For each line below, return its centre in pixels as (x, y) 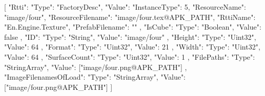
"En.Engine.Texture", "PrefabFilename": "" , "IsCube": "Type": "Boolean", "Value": (133, 27)
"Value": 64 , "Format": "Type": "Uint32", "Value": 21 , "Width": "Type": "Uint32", (132, 47)
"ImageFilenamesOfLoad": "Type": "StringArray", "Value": (95, 77)
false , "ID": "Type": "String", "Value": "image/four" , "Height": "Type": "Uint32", (130, 37)
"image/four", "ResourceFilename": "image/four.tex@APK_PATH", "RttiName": (130, 17)
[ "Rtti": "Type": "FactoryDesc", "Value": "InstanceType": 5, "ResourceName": (125, 7)
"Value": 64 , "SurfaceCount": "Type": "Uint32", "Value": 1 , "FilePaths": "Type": (130, 56)
